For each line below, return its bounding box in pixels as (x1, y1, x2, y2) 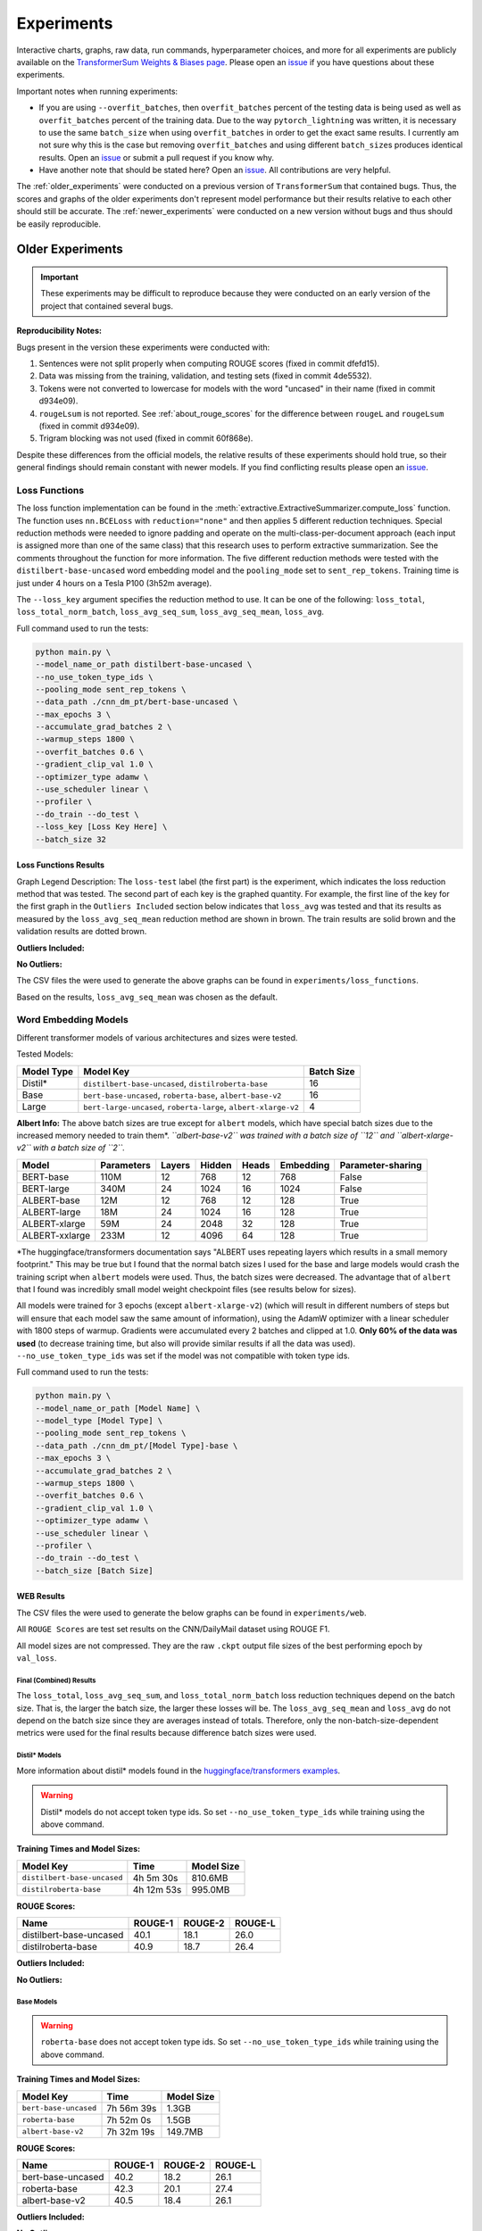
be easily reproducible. (16, 219, 102, 229)
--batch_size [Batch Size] (35, 1565, 154, 1575)
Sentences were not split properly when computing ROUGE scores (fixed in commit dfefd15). (38, 358, 379, 369)
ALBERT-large (21, 1206, 81, 1218)
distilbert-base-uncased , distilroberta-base (83, 1076, 268, 1089)
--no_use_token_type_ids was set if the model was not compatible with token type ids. (16, 1350, 350, 1361)
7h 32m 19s (106, 2125, 155, 2137)
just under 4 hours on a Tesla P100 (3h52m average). (16, 577, 212, 588)
